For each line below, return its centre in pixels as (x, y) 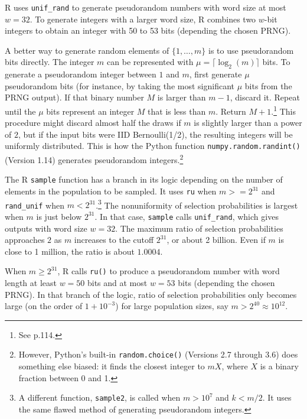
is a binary (279, 366)
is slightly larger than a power (248, 123)
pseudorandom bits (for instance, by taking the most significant (120, 85)
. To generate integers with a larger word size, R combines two (143, 19)
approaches (25, 240)
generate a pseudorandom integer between (81, 74)
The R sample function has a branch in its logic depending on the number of (144, 179)
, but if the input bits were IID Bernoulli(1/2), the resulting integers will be (155, 134)
